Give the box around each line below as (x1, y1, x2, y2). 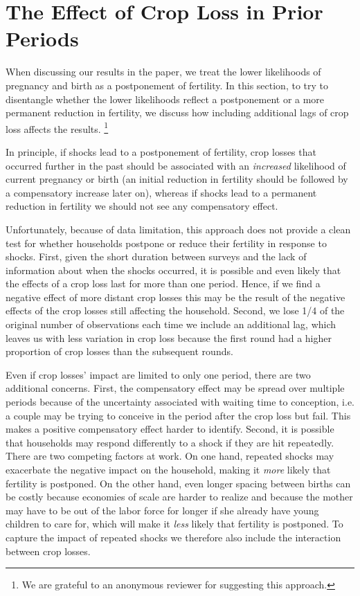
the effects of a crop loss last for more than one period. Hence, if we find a (6, 276, 321, 291)
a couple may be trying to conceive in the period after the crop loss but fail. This (6, 408, 351, 422)
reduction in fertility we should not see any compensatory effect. (6, 199, 278, 213)
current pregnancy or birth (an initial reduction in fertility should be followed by (6, 172, 348, 186)
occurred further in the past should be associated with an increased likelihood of (6, 158, 346, 172)
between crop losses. (6, 543, 91, 558)
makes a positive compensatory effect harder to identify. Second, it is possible (6, 422, 334, 436)
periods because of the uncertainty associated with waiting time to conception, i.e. (6, 395, 354, 409)
